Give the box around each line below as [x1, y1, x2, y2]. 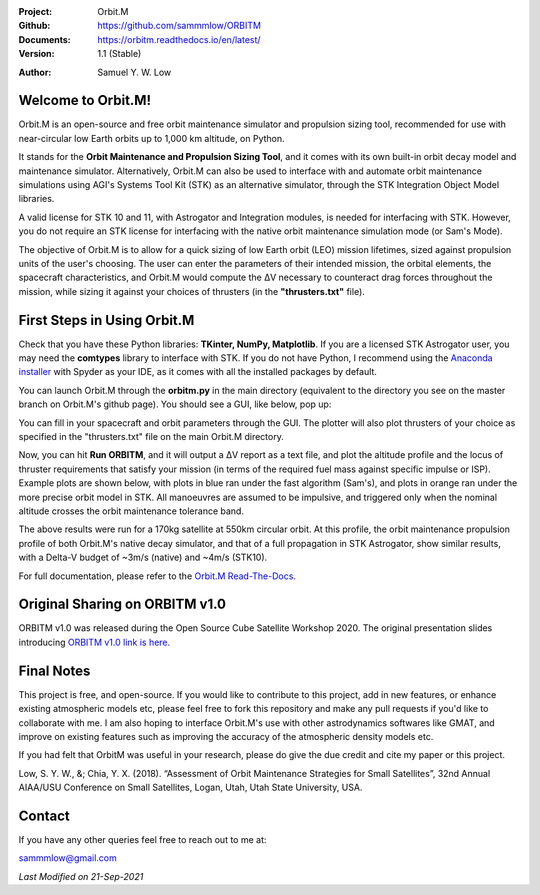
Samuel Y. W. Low [97, 66, 172, 78]
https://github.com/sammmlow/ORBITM [97, 20, 262, 32]
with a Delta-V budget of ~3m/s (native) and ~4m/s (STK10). [18, 551, 268, 564]
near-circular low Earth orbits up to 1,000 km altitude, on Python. [18, 132, 285, 144]
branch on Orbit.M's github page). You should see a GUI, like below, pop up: [18, 398, 332, 410]
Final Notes [18, 662, 91, 679]
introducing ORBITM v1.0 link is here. [18, 636, 171, 648]
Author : [18, 66, 52, 78]
